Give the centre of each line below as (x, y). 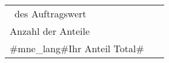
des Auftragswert (51, 13)
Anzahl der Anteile (50, 31)
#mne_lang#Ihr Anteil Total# (77, 48)
